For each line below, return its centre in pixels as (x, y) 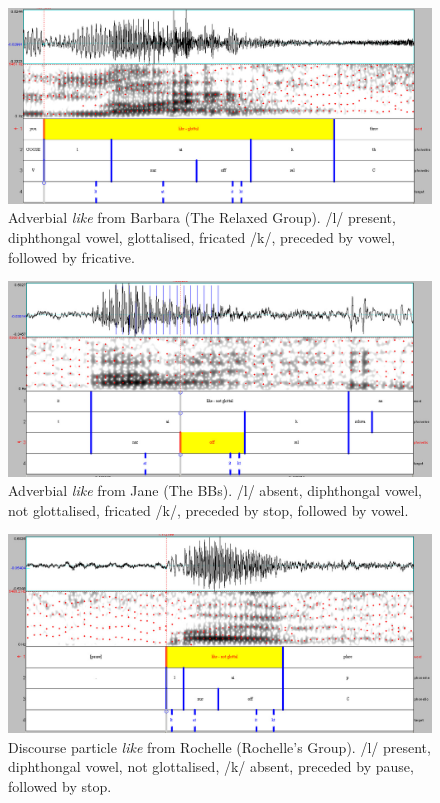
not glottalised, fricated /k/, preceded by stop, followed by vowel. (208, 509)
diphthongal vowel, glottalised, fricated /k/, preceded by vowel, (202, 237)
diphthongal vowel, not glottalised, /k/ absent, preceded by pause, (211, 766)
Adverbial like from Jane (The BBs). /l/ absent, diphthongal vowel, (215, 490)
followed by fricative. (71, 256)
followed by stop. (60, 785)
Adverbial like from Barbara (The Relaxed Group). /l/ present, (202, 217)
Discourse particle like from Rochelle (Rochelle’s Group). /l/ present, (219, 746)
